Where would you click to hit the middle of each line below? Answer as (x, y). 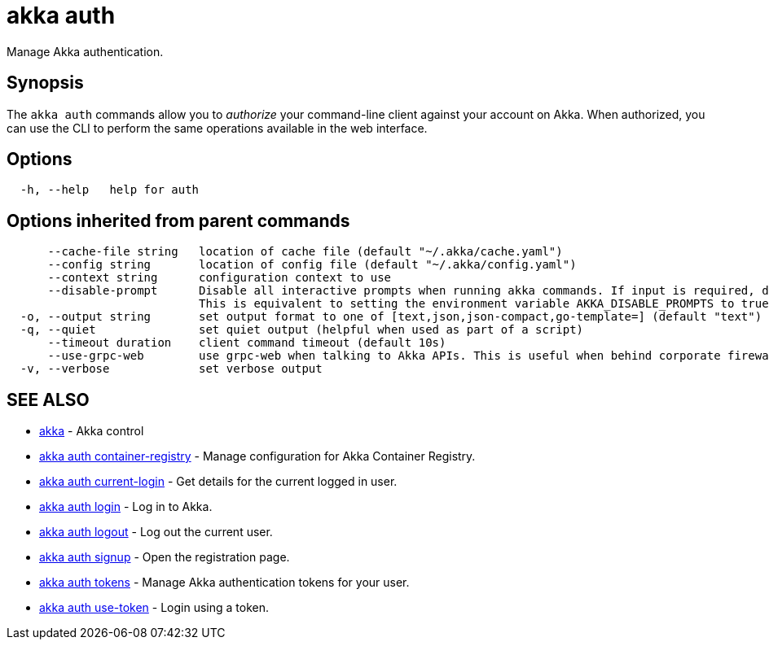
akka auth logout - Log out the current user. (156, 532)
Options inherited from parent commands (178, 220)
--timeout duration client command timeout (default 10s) (247, 343)
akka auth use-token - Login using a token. (154, 608)
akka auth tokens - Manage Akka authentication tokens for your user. (224, 583)
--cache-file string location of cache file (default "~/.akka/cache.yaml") (305, 252)
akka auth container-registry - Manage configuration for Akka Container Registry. (257, 456)
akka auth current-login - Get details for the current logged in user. (218, 482)
